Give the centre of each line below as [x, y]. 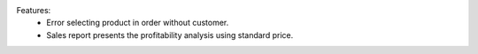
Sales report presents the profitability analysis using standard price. [170, 35]
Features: [34, 10]
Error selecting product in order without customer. [138, 23]
